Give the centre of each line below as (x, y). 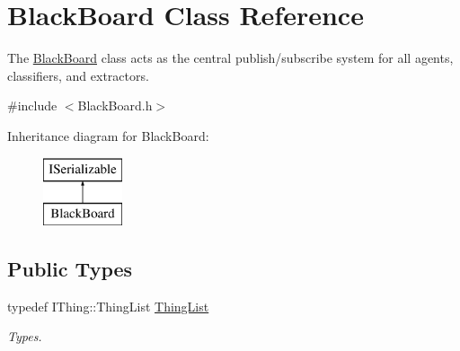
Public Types (70, 269)
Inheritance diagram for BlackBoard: (108, 135)
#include (32, 105)
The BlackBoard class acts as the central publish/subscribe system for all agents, (230, 58)
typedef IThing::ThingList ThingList (108, 306)
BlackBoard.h (115, 105)
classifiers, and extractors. (78, 75)
